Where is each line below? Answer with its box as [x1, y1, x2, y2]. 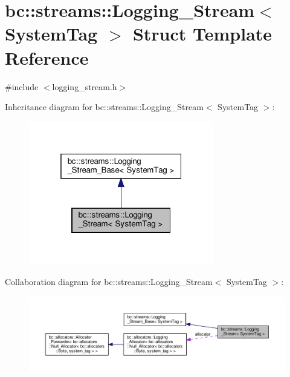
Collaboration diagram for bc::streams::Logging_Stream [5, 275, 213, 288]
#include [5, 80, 39, 93]
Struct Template [132, 21, 272, 46]
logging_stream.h [52, 80, 117, 93]
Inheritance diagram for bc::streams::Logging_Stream [5, 100, 204, 113]
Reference [5, 45, 89, 70]
